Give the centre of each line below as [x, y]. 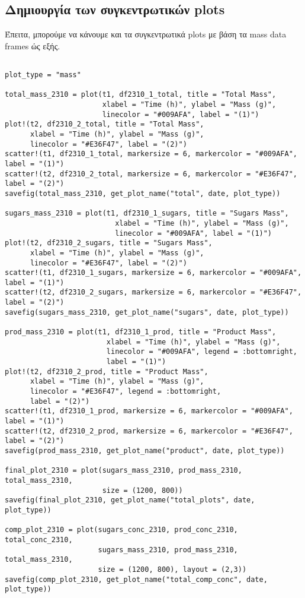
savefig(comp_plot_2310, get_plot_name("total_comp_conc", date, [136, 579]
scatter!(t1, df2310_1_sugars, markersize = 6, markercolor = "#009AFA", [153, 273]
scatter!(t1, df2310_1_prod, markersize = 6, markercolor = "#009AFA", [149, 411]
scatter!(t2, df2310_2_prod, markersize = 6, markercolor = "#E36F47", [149, 431]
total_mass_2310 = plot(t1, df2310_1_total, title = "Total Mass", [141, 95]
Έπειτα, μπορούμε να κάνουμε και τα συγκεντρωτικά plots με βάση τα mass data [146, 34]
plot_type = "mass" [43, 75]
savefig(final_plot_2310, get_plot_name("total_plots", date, [130, 500]
